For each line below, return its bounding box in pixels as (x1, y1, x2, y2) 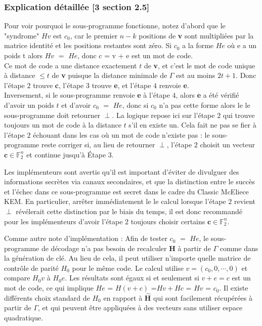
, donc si (122, 99, 149, 110)
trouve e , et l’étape (92, 79, 151, 90)
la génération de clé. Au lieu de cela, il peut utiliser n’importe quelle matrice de (4, 253, 251, 263)
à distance (4, 70, 35, 80)
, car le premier (70, 30, 118, 40)
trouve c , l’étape (33, 79, 84, 90)
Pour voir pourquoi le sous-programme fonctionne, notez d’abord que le (4, 20, 226, 31)
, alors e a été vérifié (176, 90, 239, 100)
